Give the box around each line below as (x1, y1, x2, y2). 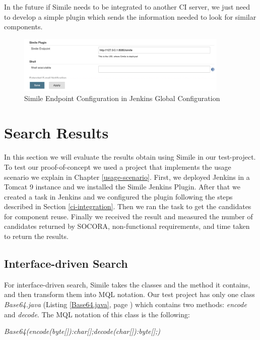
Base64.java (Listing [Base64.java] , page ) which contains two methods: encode (4, 299, 247, 310)
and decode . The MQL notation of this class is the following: (4, 309, 190, 319)
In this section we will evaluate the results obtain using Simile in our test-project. (4, 152, 256, 162)
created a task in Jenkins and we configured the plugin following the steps (4, 191, 233, 202)
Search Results (4, 122, 109, 143)
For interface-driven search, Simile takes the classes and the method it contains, (4, 279, 250, 289)
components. (4, 21, 43, 32)
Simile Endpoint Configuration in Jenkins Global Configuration (24, 92, 220, 103)
